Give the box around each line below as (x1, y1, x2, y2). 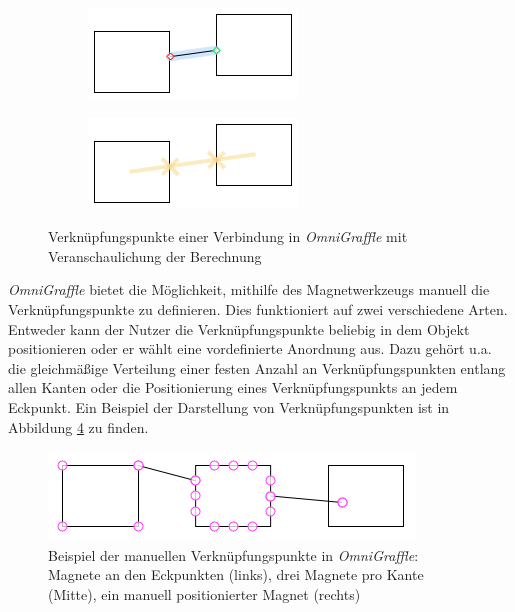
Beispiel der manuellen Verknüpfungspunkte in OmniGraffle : (48, 544, 419, 565)
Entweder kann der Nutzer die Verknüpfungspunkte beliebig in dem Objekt (8, 318, 470, 339)
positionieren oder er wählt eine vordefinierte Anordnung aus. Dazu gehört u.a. (8, 338, 492, 359)
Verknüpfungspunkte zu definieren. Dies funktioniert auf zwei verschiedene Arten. (8, 298, 508, 319)
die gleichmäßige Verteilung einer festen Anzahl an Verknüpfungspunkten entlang (8, 357, 506, 378)
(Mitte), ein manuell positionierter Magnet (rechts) (48, 583, 361, 604)
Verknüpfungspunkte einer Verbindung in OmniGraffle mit (48, 226, 408, 247)
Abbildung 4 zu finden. (8, 416, 149, 437)
